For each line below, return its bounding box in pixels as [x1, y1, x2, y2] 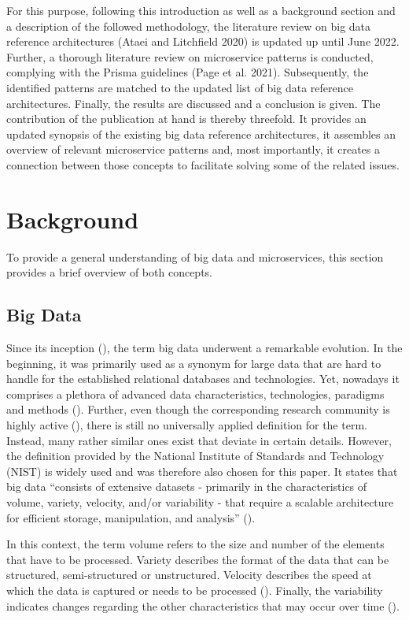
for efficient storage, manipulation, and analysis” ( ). [6, 509, 256, 525]
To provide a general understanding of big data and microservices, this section [6, 248, 384, 265]
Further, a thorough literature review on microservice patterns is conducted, [6, 48, 374, 65]
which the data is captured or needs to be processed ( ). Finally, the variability [6, 581, 383, 598]
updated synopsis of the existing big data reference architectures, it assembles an [6, 125, 396, 142]
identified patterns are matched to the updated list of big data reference [6, 79, 353, 95]
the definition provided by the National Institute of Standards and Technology [6, 447, 385, 464]
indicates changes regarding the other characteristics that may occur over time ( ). [6, 597, 400, 614]
